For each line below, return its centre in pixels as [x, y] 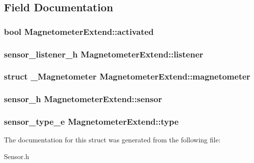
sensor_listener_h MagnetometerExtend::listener [104, 54]
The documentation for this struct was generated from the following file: [112, 140]
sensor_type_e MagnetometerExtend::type [91, 122]
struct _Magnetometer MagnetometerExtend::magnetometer [127, 76]
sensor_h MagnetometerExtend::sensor [83, 99]
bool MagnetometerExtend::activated [79, 31]
